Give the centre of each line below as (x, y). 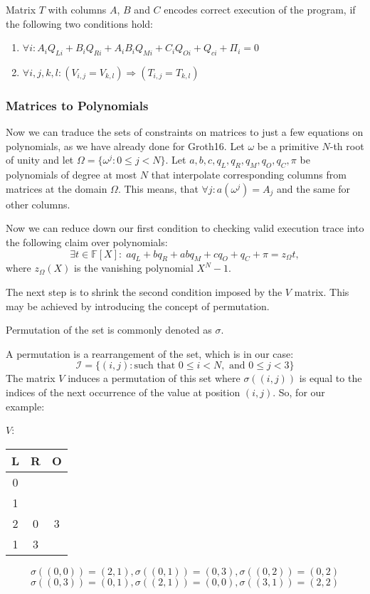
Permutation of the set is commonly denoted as (109, 330)
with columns (77, 9)
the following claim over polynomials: (87, 242)
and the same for (313, 188)
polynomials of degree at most (72, 175)
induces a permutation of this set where (154, 378)
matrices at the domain (57, 188)
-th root (347, 145)
